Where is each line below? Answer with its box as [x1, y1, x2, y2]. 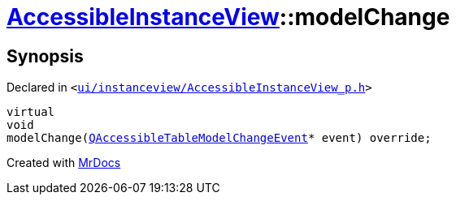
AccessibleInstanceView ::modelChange [7, 3, 450, 31]
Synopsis [7, 45, 84, 66]
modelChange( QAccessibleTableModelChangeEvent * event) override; [7, 131, 432, 145]
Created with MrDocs [7, 156, 121, 170]
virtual [7, 105, 55, 119]
